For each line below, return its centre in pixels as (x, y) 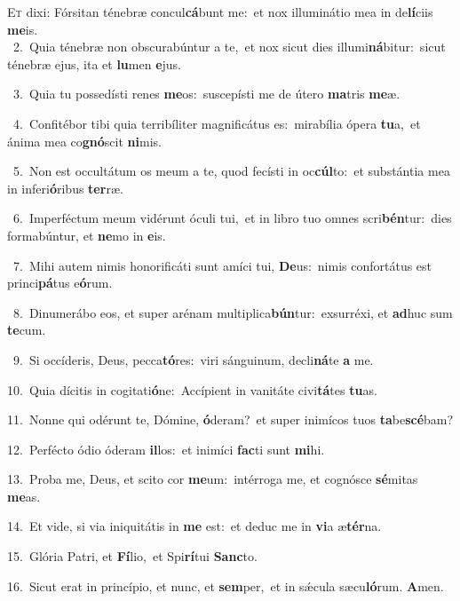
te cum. (27, 330)
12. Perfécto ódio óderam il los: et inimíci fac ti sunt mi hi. (166, 449)
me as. (24, 496)
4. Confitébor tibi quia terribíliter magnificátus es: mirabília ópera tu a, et (217, 123)
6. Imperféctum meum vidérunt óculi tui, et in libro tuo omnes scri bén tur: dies (232, 218)
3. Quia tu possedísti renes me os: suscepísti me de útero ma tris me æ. (206, 94)
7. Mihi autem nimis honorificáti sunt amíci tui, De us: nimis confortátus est (222, 265)
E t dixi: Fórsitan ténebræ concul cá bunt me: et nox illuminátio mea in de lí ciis (220, 12)
